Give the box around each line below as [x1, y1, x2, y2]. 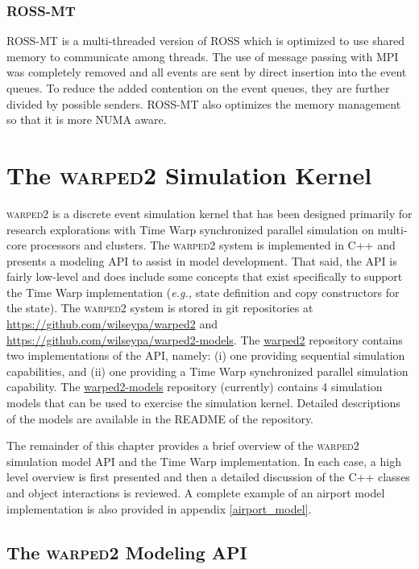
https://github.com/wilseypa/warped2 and [6, 315, 218, 332]
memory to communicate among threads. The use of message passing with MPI [6, 47, 399, 64]
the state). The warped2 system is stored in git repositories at [6, 299, 313, 316]
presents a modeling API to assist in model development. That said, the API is [6, 252, 397, 269]
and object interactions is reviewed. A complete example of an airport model [6, 484, 385, 501]
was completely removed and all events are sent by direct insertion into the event [6, 64, 407, 80]
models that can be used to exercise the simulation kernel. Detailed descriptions [6, 394, 400, 411]
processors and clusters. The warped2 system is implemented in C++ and [30, 237, 396, 254]
